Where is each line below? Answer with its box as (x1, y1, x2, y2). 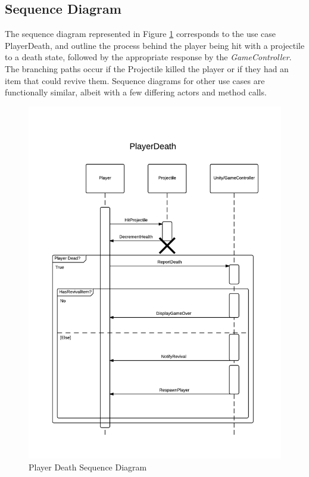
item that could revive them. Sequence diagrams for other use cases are (5, 74, 265, 86)
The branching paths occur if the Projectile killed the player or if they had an (5, 62, 289, 75)
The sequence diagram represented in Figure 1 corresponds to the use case (5, 27, 276, 40)
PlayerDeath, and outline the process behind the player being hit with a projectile (5, 39, 305, 51)
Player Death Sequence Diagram (29, 461, 147, 473)
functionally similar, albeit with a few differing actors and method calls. (5, 86, 267, 98)
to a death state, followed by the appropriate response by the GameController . (5, 51, 292, 63)
